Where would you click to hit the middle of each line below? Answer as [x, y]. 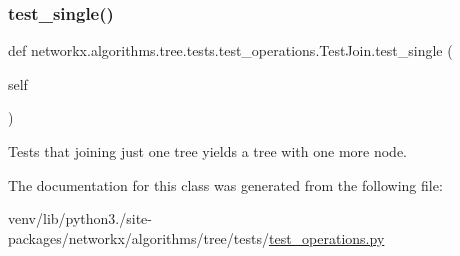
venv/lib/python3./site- [80, 218]
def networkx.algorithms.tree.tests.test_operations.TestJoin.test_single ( [230, 50]
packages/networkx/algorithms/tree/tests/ [138, 237]
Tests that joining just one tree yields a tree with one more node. [208, 151]
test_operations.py [326, 237]
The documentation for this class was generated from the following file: [225, 184]
